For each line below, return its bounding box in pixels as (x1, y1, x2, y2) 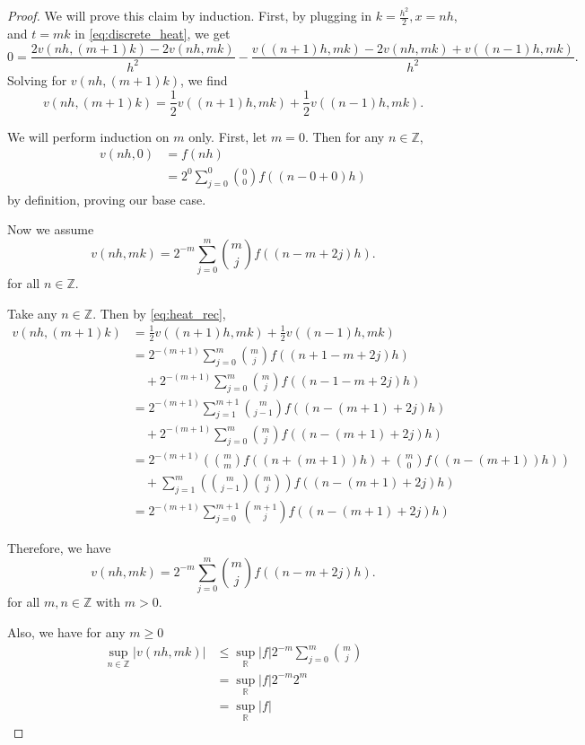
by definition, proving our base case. (7, 189, 206, 208)
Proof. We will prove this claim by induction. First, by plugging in (7, 6, 372, 25)
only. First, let (188, 127, 267, 145)
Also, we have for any (7, 622, 126, 641)
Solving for (7, 70, 67, 89)
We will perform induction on (7, 127, 170, 145)
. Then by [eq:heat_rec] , (92, 303, 226, 322)
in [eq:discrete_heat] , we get (74, 23, 231, 42)
